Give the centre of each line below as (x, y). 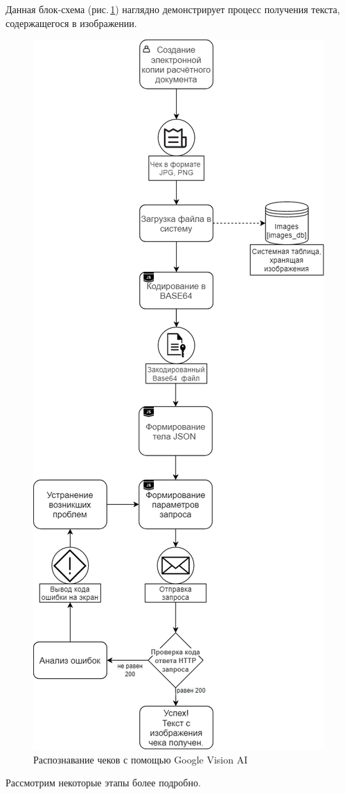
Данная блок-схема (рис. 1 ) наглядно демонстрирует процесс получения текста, (173, 9)
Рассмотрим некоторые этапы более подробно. (103, 783)
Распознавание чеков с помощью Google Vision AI (141, 759)
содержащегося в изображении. (71, 23)
